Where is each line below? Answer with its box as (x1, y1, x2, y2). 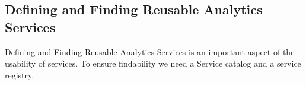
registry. (5, 68, 34, 81)
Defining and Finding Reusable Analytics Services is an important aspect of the (5, 45, 295, 58)
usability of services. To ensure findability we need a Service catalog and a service (5, 57, 301, 70)
